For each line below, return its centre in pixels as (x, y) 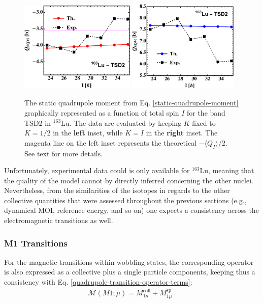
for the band (206, 112)
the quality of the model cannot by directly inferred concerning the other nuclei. (129, 180)
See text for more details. (64, 153)
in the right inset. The (182, 133)
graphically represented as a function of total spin (102, 112)
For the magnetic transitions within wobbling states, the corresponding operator (129, 261)
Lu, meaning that (227, 170)
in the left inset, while (88, 133)
